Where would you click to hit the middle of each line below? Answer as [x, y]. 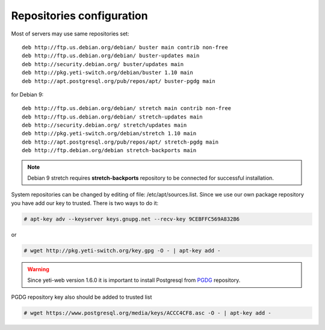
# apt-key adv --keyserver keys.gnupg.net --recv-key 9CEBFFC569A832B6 [132, 219]
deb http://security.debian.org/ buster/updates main [103, 64]
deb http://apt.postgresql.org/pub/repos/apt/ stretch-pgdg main [120, 142]
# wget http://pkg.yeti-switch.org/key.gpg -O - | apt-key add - [122, 250]
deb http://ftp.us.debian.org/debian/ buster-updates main [111, 56]
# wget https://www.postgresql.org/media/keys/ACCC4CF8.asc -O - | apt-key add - [148, 313]
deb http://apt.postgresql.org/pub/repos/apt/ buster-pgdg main [119, 81]
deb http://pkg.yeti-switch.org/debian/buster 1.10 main [108, 73]
